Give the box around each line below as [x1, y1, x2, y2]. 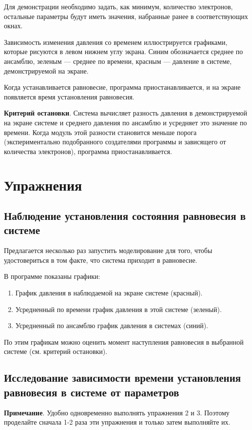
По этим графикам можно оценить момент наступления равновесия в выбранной [4, 336, 244, 347]
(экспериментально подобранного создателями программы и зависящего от [4, 137, 226, 147]
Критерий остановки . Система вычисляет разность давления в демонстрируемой [4, 108, 247, 118]
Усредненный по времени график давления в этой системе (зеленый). [15, 304, 222, 314]
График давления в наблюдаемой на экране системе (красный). [15, 288, 203, 298]
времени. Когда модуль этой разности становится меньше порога [4, 127, 197, 137]
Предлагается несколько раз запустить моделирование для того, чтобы [4, 245, 213, 255]
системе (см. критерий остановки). [4, 346, 108, 356]
